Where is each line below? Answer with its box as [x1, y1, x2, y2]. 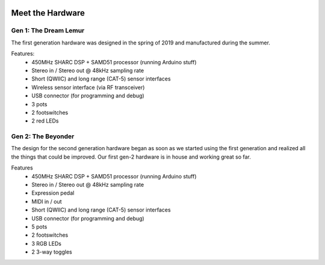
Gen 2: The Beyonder [11, 132, 75, 141]
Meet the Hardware [11, 8, 85, 18]
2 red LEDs [31, 117, 60, 124]
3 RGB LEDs [31, 240, 61, 247]
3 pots [31, 100, 48, 108]
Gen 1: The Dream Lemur [11, 26, 85, 35]
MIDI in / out [31, 198, 63, 205]
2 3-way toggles [31, 248, 72, 255]
